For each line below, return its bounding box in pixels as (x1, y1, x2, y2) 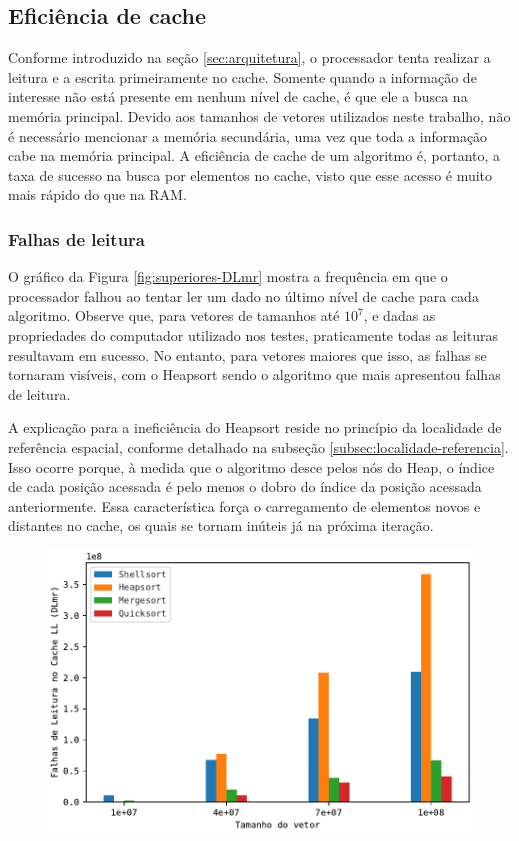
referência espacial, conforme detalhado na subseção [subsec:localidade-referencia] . (8, 436, 509, 457)
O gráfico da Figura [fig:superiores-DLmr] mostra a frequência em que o (8, 266, 448, 287)
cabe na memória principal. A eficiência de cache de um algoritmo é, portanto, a (8, 145, 501, 166)
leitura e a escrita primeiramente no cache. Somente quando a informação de (8, 66, 477, 87)
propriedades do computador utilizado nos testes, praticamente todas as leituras (8, 324, 498, 345)
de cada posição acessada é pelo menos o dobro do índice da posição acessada (8, 476, 482, 497)
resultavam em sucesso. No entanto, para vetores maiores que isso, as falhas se (8, 344, 487, 365)
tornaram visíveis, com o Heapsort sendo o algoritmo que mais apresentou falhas (8, 364, 501, 385)
